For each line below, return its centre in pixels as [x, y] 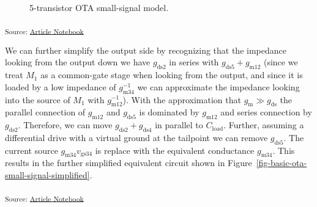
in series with [194, 62]
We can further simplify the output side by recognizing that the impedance [146, 50]
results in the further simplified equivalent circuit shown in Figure [129, 163]
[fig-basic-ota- [282, 163]
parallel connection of [45, 112]
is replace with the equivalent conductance [175, 150]
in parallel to [179, 125]
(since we [281, 62]
